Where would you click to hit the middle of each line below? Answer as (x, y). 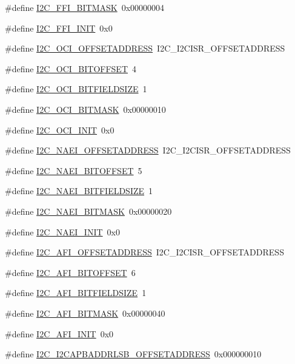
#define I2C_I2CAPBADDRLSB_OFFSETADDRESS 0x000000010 (133, 354)
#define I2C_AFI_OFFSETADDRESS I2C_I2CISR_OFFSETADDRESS (144, 252)
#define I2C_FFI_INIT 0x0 (59, 28)
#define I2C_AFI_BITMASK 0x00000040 (85, 313)
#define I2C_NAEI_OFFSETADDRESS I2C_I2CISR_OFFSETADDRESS (148, 150)
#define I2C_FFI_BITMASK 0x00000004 (85, 7)
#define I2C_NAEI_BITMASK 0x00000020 (88, 211)
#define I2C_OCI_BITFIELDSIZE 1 (76, 89)
